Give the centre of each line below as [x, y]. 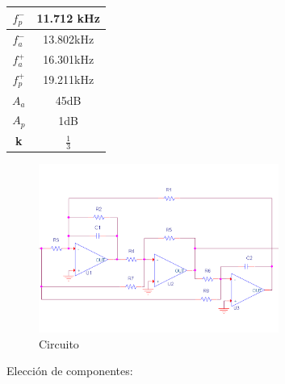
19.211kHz [69, 79]
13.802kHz [69, 39]
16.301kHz [69, 59]
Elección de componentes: [70, 371]
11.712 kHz [68, 17]
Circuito [59, 343]
